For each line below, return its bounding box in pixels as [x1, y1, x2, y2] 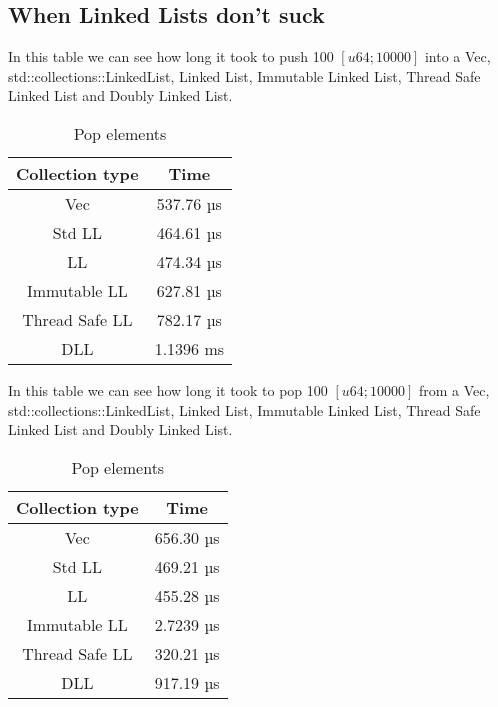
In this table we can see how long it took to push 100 [8, 46, 334, 67]
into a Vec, [424, 46, 491, 67]
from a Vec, [419, 379, 490, 400]
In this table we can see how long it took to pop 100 [8, 379, 328, 400]
